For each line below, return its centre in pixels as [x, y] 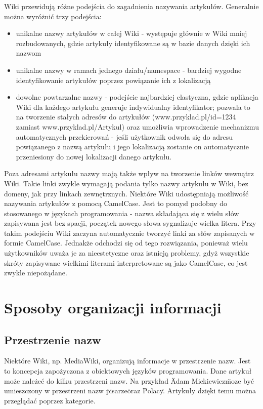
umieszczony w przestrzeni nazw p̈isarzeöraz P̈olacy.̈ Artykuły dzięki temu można [130, 391]
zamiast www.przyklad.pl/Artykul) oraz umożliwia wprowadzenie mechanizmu [137, 126]
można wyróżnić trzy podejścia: [53, 16]
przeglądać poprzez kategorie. [50, 400]
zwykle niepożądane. [36, 273]
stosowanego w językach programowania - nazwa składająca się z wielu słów [122, 213]
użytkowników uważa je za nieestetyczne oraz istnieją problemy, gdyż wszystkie [127, 253]
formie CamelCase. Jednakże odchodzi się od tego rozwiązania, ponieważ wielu [126, 243]
